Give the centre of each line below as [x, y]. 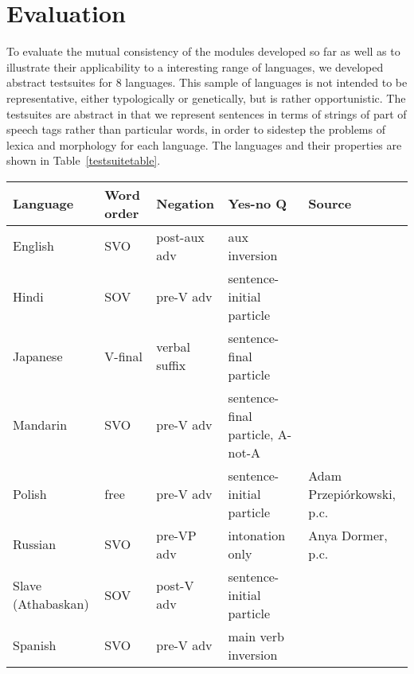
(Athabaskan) [51, 604]
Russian [35, 544]
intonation [257, 535]
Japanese [38, 356]
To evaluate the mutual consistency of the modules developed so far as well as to [203, 51]
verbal [173, 347]
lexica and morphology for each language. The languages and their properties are [204, 144]
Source [330, 204]
